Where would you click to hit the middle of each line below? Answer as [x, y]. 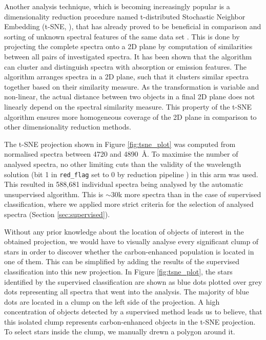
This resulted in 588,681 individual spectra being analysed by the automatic [124, 184]
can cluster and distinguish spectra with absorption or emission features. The [125, 66]
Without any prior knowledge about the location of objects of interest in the [124, 231]
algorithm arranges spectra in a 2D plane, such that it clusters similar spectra [126, 77]
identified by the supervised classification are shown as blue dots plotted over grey [133, 281]
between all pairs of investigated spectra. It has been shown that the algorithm [128, 56]
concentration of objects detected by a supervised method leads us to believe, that [133, 312]
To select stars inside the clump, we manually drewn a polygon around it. [120, 332]
